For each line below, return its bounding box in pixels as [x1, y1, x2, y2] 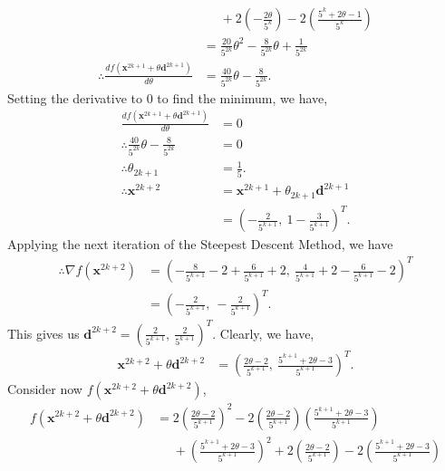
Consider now [7, 380, 82, 399]
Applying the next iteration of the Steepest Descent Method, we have [7, 235, 393, 254]
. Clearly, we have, [212, 323, 314, 342]
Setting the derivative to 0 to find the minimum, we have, [7, 88, 328, 107]
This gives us [7, 323, 80, 342]
